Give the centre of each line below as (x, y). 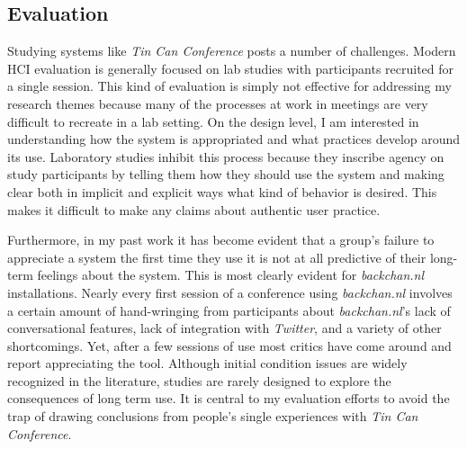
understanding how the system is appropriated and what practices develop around (234, 139)
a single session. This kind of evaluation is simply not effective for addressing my (229, 86)
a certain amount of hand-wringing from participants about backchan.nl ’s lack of (229, 310)
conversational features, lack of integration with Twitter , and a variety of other (225, 328)
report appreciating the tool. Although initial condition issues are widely (207, 363)
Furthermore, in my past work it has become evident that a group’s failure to (221, 240)
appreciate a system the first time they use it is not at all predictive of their (217, 257)
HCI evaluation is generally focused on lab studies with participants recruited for (231, 68)
